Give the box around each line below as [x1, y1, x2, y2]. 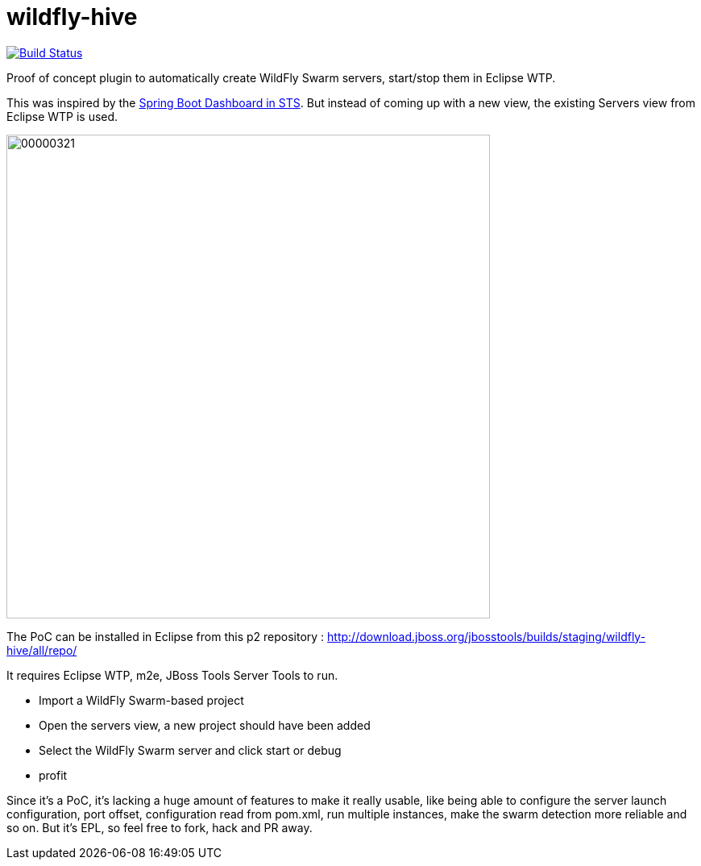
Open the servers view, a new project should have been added [39, 718, 371, 732]
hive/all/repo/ [6, 643, 77, 657]
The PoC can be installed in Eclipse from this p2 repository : [6, 629, 325, 643]
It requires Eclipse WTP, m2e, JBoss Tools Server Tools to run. [6, 668, 338, 682]
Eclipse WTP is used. [6, 109, 118, 123]
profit [39, 768, 68, 782]
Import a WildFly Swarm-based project [39, 693, 244, 707]
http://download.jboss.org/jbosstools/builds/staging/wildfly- [327, 629, 646, 643]
